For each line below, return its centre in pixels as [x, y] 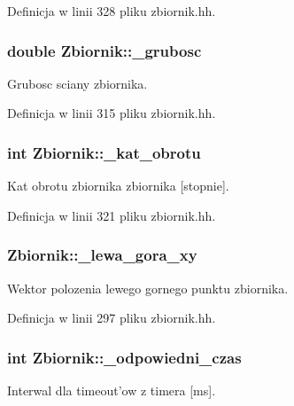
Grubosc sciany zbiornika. [77, 83]
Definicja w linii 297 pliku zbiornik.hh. [112, 318]
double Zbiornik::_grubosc [104, 50]
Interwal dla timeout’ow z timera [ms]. [112, 390]
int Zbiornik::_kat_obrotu [104, 152]
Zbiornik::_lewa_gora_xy [102, 255]
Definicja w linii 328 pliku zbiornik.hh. [112, 11]
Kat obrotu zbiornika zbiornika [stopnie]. [118, 186]
